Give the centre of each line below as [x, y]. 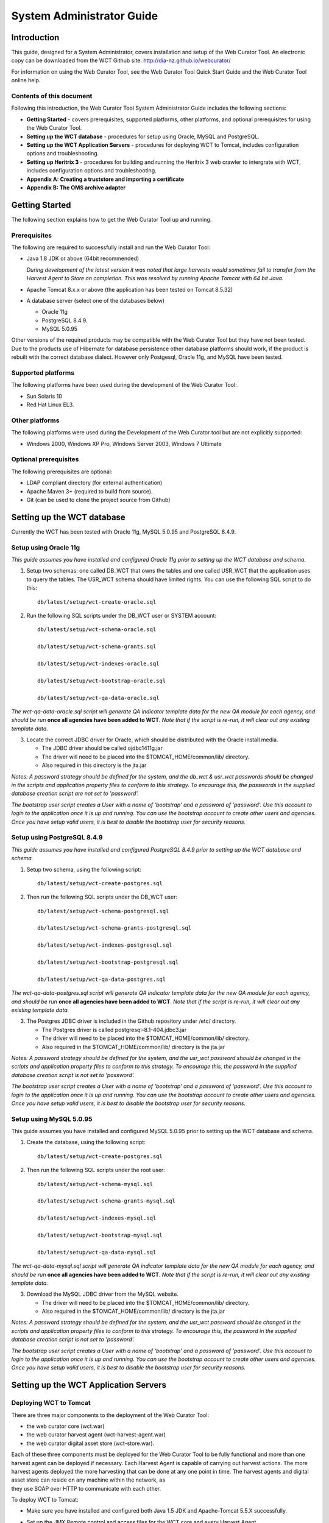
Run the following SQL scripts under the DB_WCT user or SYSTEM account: [121, 616]
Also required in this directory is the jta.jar [94, 765]
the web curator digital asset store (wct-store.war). [90, 1443]
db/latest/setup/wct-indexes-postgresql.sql [105, 945]
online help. [26, 80]
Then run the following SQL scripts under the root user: [96, 1170]
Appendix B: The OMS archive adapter [76, 187]
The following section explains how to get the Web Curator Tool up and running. [111, 219]
